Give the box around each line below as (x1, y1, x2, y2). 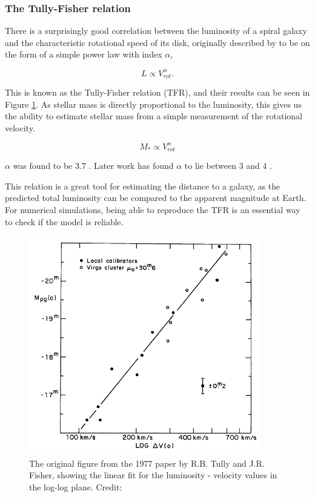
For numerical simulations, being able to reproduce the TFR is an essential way (5, 203, 300, 216)
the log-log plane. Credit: (29, 480, 122, 493)
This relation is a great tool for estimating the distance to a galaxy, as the (5, 179, 280, 192)
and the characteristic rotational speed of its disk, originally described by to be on (5, 36, 310, 48)
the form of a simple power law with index (5, 48, 162, 61)
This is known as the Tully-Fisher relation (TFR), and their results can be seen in (5, 85, 310, 98)
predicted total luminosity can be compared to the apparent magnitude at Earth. (5, 191, 307, 204)
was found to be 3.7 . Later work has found (13, 159, 174, 172)
